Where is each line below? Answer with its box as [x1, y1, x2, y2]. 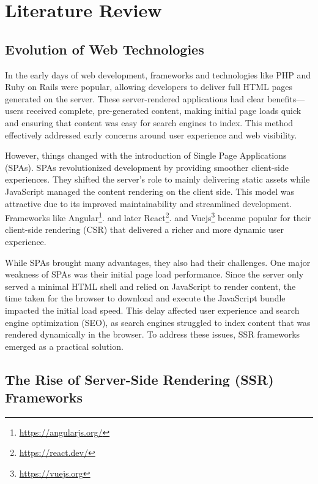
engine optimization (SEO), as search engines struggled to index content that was [5, 316, 311, 328]
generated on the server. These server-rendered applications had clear [5, 92, 265, 105]
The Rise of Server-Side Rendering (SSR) [5, 369, 274, 388]
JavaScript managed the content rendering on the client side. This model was [5, 184, 295, 197]
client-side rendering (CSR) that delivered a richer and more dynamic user [5, 223, 284, 236]
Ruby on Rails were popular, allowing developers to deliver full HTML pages [5, 80, 292, 93]
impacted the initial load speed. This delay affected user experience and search [5, 303, 300, 316]
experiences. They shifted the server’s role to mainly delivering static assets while [5, 173, 310, 186]
